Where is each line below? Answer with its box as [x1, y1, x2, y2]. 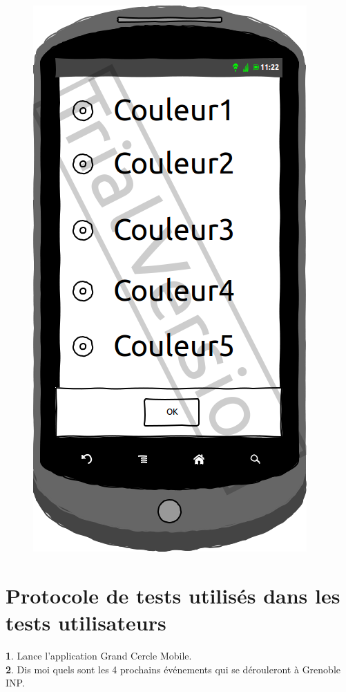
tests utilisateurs [6, 608, 166, 636]
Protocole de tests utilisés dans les [6, 581, 340, 609]
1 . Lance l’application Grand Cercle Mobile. [6, 648, 192, 662]
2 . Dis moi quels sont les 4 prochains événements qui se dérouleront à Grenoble [6, 662, 340, 676]
